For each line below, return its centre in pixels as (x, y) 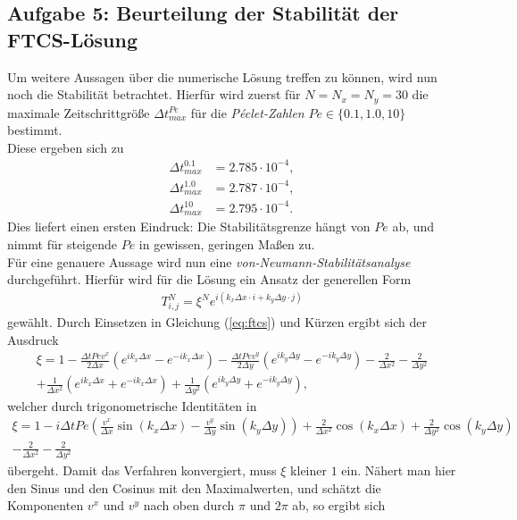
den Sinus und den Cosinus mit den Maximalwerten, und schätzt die (194, 487)
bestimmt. (35, 130)
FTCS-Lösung (72, 39)
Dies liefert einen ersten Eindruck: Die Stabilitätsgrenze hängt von (189, 226)
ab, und (413, 226)
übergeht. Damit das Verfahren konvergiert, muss (142, 470)
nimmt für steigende (63, 243)
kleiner (309, 470)
